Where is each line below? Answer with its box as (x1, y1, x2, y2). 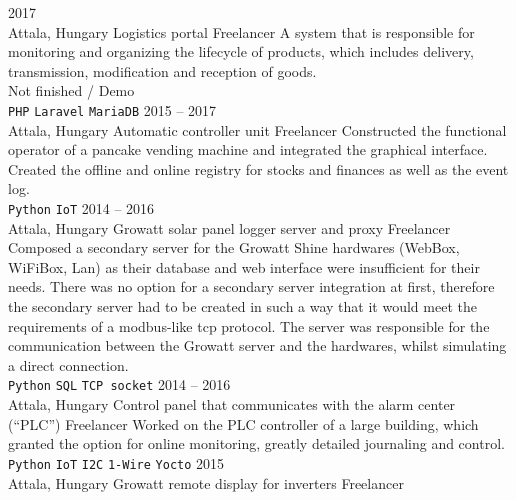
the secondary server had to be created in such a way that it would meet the (8, 296, 477, 317)
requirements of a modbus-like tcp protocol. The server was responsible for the (8, 315, 490, 336)
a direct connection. (8, 354, 129, 375)
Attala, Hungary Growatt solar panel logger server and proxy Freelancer (8, 217, 451, 238)
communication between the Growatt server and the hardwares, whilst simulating (8, 335, 507, 356)
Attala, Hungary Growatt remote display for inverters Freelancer (8, 472, 404, 493)
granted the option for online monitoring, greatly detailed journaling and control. (8, 433, 505, 454)
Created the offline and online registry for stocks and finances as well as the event (8, 158, 509, 179)
